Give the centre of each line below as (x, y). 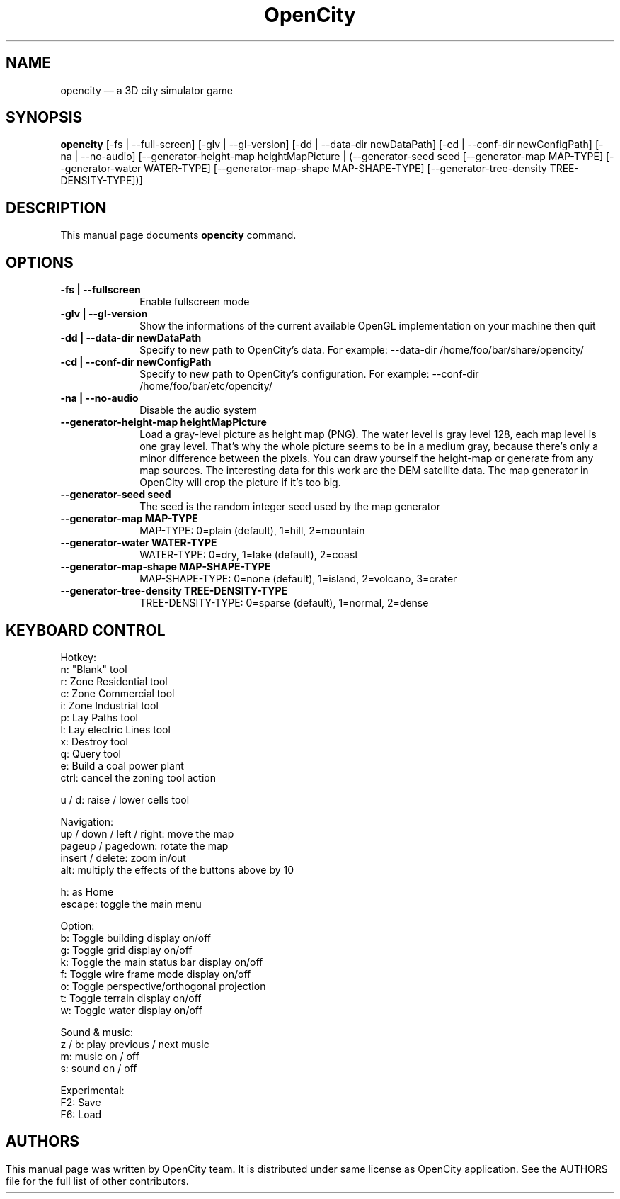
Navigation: (87, 821)
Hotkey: (78, 657)
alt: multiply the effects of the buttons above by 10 (177, 869)
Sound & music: (97, 1032)
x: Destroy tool (94, 741)
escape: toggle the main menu (131, 904)
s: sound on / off (99, 1068)
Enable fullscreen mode (195, 302)
